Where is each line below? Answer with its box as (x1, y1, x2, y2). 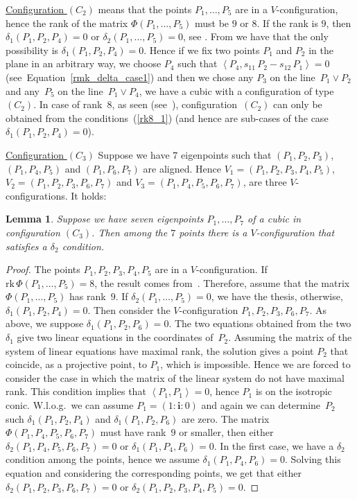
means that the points (98, 2, 192, 16)
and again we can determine (201, 398, 321, 412)
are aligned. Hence (143, 161, 221, 175)
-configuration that (256, 225, 335, 239)
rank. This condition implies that (6, 384, 146, 399)
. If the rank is (256, 15, 318, 30)
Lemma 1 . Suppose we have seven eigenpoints (6, 211, 204, 226)
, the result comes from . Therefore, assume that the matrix (94, 275, 350, 290)
